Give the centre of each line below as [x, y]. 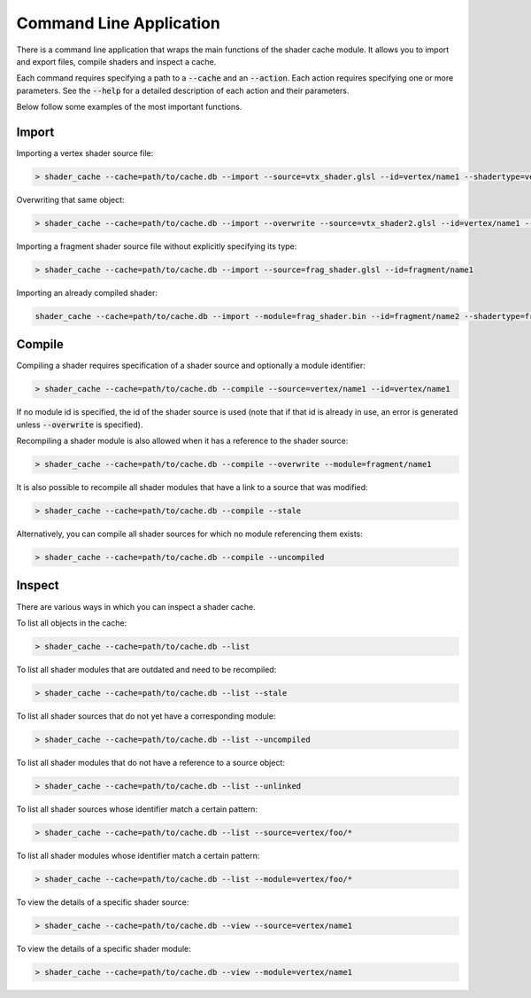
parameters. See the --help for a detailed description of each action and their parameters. [183, 90]
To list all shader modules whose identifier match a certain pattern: [138, 855]
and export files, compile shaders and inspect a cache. [116, 61]
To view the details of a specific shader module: [104, 948]
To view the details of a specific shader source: [103, 902]
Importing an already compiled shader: [87, 292]
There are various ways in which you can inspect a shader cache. [136, 606]
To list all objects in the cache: [72, 623]
